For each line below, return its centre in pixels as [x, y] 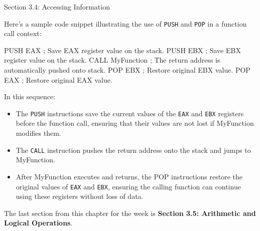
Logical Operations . [38, 223]
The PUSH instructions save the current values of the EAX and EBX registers [130, 113]
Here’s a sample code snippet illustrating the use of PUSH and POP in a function [125, 23]
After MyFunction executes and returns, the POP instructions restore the [129, 176]
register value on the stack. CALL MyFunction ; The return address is [112, 60]
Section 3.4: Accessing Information [57, 7]
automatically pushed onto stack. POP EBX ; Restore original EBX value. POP [127, 70]
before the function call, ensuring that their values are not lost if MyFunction [135, 123]
